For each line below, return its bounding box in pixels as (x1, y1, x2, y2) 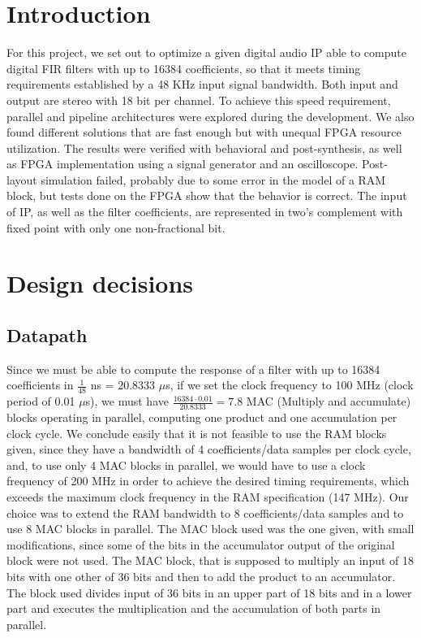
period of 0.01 (6, 393, 75, 410)
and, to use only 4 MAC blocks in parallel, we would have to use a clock (6, 456, 366, 473)
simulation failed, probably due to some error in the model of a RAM (41, 171, 386, 188)
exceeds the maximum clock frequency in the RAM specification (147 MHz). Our (6, 488, 409, 506)
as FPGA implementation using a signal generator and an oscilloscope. (6, 155, 359, 172)
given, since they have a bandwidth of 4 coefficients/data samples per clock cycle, (6, 441, 411, 458)
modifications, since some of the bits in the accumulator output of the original (6, 536, 395, 553)
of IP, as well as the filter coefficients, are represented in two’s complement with (6, 203, 403, 220)
